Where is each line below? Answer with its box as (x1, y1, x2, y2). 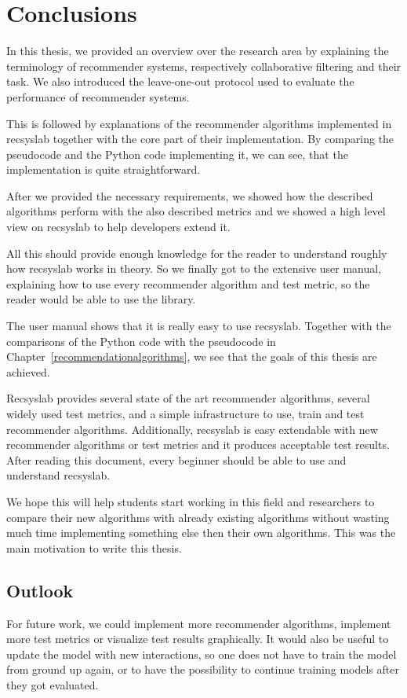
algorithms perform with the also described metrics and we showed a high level (6, 203, 386, 219)
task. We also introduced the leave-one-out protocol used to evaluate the (6, 73, 354, 90)
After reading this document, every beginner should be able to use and (6, 451, 347, 468)
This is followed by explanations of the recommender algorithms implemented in (6, 115, 392, 131)
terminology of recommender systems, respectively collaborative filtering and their (6, 57, 402, 74)
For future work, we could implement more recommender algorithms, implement (6, 615, 391, 631)
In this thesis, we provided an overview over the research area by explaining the (6, 42, 389, 59)
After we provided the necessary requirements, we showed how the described (6, 187, 373, 204)
